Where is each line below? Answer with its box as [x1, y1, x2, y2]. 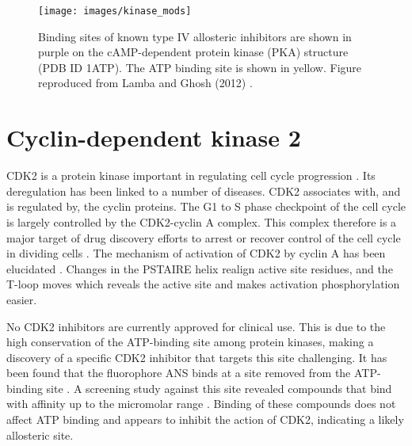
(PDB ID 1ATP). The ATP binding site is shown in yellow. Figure [38, 59, 362, 75]
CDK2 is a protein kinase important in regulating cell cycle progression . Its [6, 167, 376, 184]
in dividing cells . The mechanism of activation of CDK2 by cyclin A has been [6, 245, 386, 261]
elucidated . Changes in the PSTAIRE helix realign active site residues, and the [6, 260, 393, 276]
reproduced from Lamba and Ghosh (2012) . [38, 74, 253, 91]
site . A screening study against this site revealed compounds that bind [46, 379, 392, 396]
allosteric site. [6, 426, 74, 443]
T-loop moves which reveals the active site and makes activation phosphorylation [6, 276, 400, 292]
